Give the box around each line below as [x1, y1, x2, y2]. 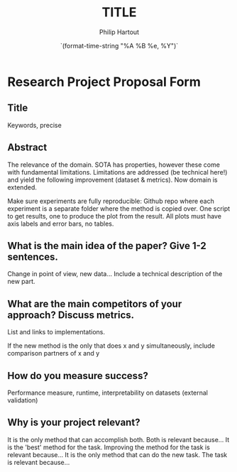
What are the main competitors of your [7, 297, 182, 309]
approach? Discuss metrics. [7, 309, 135, 321]
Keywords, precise [7, 121, 62, 129]
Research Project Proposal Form [7, 74, 201, 89]
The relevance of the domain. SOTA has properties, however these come [7, 160, 220, 169]
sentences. [7, 251, 59, 263]
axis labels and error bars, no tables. [7, 219, 114, 228]
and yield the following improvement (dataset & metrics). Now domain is [7, 175, 218, 184]
